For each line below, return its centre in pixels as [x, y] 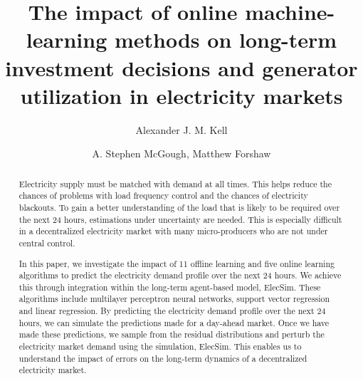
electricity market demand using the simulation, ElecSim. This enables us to [160, 346]
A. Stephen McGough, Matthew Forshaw [181, 153]
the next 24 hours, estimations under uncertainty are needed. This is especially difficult [180, 219]
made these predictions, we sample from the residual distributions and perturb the [172, 334]
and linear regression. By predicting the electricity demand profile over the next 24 [172, 311]
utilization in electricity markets [181, 95]
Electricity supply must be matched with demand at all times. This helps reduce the [175, 183]
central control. [47, 242]
